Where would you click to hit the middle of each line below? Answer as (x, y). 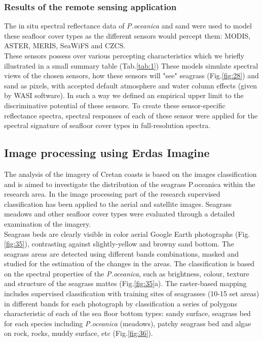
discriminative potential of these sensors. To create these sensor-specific (115, 105)
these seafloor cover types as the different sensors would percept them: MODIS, (127, 35)
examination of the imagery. (48, 223)
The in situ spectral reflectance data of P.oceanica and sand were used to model (128, 26)
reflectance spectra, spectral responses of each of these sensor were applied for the (131, 115)
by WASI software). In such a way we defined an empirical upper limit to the (124, 95)
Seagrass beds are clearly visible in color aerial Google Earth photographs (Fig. (127, 234)
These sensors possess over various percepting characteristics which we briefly (124, 55)
